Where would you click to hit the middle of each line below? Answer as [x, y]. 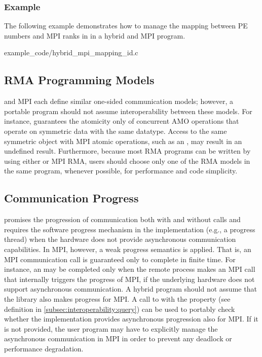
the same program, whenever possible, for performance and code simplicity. [121, 171]
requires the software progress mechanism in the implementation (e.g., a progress [130, 229]
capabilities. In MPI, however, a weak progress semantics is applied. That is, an [128, 249]
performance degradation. [44, 348]
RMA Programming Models [79, 80]
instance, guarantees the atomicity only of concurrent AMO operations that [122, 121]
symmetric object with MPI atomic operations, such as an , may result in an [123, 141]
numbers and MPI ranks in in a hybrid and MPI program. [95, 35]
